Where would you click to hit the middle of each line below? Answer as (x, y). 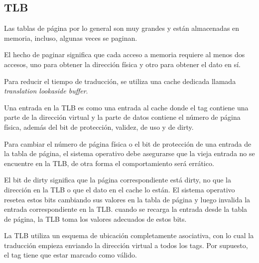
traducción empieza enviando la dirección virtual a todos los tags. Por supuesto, (126, 245)
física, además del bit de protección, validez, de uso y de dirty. (99, 127)
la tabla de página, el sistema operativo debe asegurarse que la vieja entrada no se (129, 153)
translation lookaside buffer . (46, 91)
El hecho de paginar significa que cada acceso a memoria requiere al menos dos (125, 54)
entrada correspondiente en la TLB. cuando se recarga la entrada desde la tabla (126, 209)
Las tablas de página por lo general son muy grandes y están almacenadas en (122, 28)
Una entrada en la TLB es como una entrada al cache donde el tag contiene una (126, 107)
